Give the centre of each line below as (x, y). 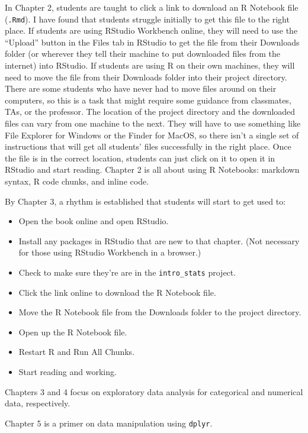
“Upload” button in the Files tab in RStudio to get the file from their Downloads (152, 42)
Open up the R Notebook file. (73, 332)
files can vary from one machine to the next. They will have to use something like (153, 123)
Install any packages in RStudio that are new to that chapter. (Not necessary (159, 240)
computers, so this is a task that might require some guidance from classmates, (148, 100)
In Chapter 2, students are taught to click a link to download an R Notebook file (152, 7)
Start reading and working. (68, 371)
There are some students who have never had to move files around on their (141, 88)
